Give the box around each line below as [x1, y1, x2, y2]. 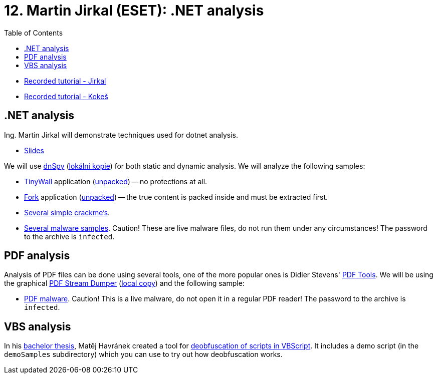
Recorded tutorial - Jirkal [24, 76, 106, 85]
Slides [24, 146, 44, 155]
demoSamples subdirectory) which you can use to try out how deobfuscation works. [4, 350, 283, 359]
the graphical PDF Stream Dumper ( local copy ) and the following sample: [4, 279, 245, 288]
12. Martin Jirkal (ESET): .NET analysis [4, 2, 264, 19]
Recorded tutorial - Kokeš [24, 92, 108, 101]
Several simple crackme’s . [24, 208, 110, 217]
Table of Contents [4, 28, 63, 37]
